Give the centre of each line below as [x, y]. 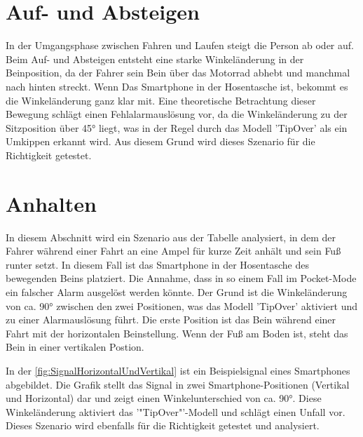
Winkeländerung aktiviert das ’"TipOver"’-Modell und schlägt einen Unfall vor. [176, 411]
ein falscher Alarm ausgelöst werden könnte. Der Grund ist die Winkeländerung [177, 291]
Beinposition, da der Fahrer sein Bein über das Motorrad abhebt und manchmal [178, 73]
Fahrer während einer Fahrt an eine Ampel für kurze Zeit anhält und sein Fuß [173, 251]
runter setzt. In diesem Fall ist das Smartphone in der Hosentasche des [157, 264]
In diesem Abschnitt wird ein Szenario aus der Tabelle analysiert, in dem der [171, 237]
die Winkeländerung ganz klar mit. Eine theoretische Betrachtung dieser [161, 100]
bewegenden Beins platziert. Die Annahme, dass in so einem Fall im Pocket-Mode [181, 278]
